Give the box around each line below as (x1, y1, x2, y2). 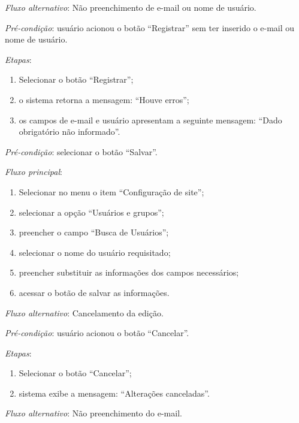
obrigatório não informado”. (19, 125, 120, 138)
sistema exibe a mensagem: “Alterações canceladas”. (19, 386, 210, 399)
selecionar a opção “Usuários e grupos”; (19, 206, 164, 218)
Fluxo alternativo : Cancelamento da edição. (5, 306, 164, 319)
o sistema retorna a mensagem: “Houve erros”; (19, 93, 189, 105)
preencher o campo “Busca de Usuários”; (19, 226, 169, 238)
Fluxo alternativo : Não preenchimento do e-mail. (5, 407, 182, 419)
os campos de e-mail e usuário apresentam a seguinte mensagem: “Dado (19, 113, 282, 126)
